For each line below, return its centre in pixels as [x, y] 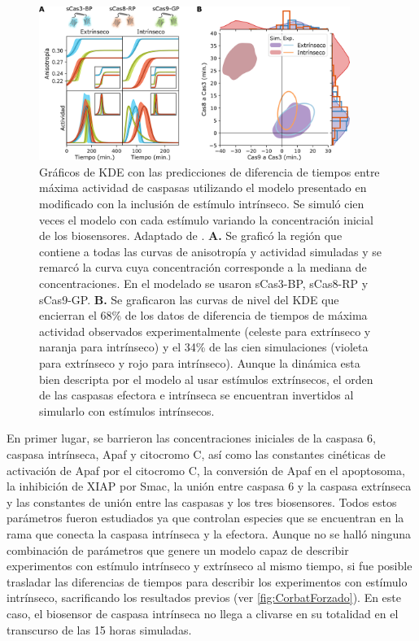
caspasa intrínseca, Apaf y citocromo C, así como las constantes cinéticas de [196, 453]
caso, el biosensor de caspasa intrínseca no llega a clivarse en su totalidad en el [203, 613]
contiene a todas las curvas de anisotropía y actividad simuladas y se [210, 251]
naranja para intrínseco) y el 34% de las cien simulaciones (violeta [204, 347]
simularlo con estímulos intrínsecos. [127, 410]
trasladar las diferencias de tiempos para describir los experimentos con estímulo [207, 581]
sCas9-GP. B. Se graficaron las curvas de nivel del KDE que [189, 299]
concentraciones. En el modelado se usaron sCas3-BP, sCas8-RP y [204, 283]
